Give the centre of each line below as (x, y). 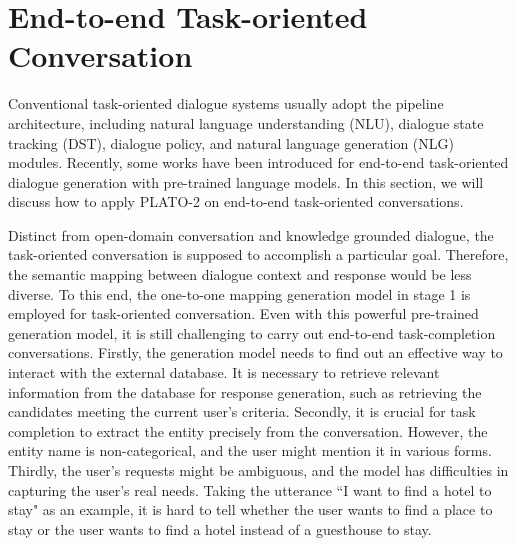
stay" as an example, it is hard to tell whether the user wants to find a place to (250, 509)
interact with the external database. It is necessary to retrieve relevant (224, 372)
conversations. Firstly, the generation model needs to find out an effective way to (255, 352)
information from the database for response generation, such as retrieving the (245, 391)
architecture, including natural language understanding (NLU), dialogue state (246, 122)
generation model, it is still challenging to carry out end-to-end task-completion (252, 332)
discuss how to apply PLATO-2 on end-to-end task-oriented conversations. (236, 201)
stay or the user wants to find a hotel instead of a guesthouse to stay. (220, 528)
